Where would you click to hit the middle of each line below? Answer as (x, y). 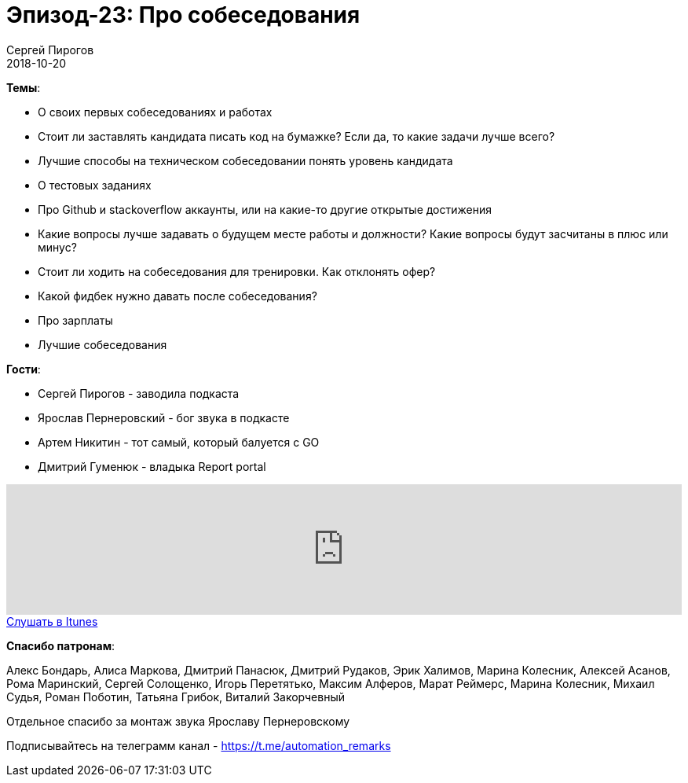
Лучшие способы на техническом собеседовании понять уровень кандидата (245, 160)
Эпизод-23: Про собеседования (183, 15)
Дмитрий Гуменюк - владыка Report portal (152, 466)
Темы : (24, 87)
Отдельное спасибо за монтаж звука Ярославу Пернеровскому (178, 721)
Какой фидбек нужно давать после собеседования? (177, 296)
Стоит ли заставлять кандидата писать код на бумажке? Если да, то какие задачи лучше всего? (296, 136)
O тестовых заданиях (95, 185)
